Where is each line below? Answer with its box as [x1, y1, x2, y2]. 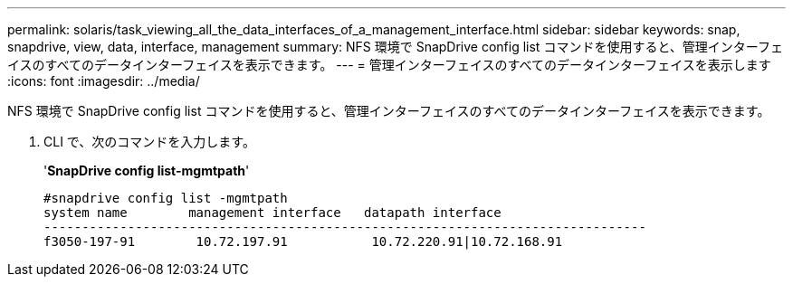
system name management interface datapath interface [43, 205, 502, 220]
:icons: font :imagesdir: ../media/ [7, 73, 200, 89]
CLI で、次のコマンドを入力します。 [43, 134, 255, 149]
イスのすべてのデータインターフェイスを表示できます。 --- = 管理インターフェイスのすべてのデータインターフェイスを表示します [7, 57, 771, 72]
